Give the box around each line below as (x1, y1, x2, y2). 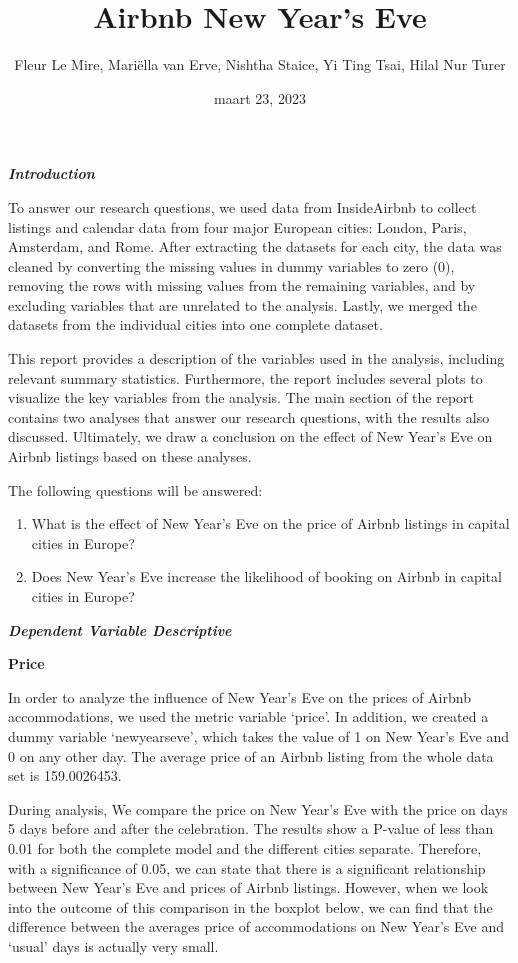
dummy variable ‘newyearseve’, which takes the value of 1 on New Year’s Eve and (8, 725, 509, 746)
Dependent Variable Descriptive (8, 619, 232, 640)
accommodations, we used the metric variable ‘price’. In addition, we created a (8, 706, 489, 727)
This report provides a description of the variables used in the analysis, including (8, 348, 505, 369)
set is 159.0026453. (8, 765, 122, 786)
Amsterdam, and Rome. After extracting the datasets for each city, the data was (8, 236, 502, 257)
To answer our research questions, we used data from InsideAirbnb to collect (8, 196, 477, 217)
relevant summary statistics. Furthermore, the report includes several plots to (8, 367, 483, 388)
